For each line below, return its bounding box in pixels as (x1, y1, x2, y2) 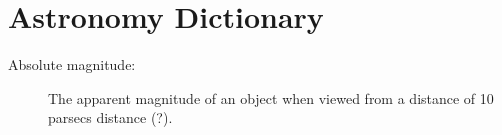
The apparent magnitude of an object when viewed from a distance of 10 (48, 87, 494, 108)
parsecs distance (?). (48, 107, 173, 128)
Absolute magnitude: (8, 54, 136, 75)
